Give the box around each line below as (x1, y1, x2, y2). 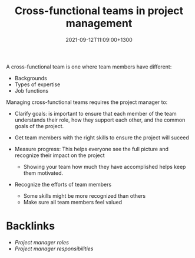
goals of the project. (14, 122, 64, 129)
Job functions (14, 87, 49, 94)
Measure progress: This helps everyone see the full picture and (14, 145, 169, 152)
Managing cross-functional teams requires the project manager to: (6, 99, 168, 106)
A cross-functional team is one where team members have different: (6, 63, 172, 70)
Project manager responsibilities (14, 245, 94, 252)
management (65, 17, 133, 30)
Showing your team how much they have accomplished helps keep (23, 163, 186, 170)
